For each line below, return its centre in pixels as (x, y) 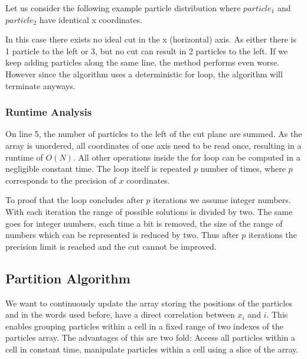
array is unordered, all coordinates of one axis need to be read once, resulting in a (153, 145)
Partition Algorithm (68, 278)
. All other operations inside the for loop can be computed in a (187, 157)
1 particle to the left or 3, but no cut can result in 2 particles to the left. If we (147, 50)
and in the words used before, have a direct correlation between (120, 314)
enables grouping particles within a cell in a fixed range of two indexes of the (144, 326)
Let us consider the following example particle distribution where (123, 8)
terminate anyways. (40, 85)
